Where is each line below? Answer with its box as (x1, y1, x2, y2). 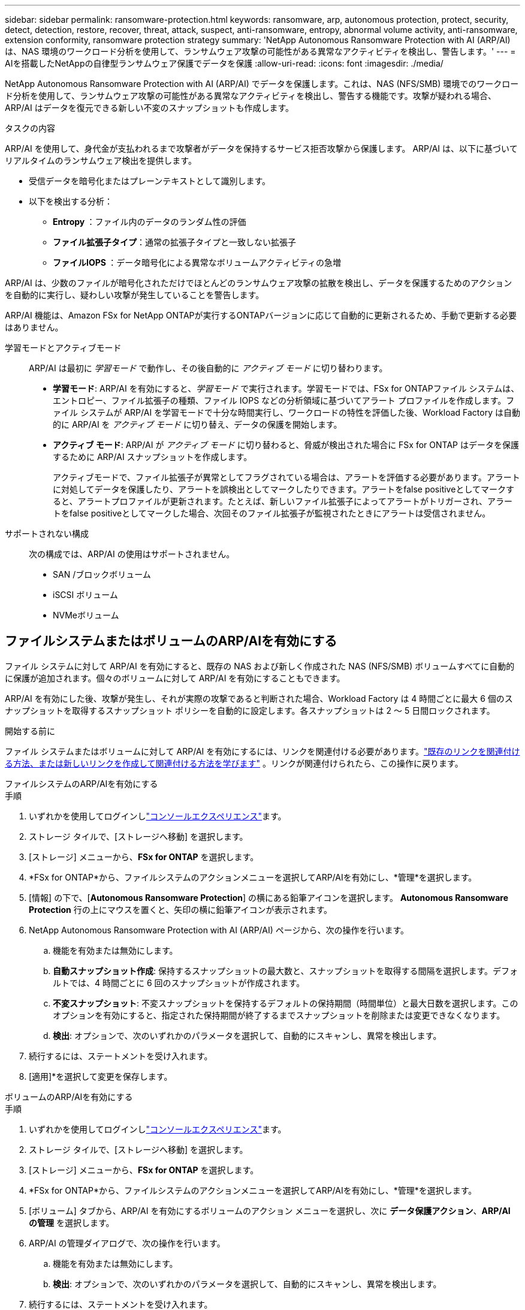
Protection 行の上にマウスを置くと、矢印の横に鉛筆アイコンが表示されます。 (29, 904, 333, 915)
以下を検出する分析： (29, 196, 113, 206)
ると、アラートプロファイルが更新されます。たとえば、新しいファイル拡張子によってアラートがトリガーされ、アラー (53, 496, 513, 506)
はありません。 (5, 322, 64, 332)
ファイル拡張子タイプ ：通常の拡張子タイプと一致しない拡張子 (53, 237, 296, 247)
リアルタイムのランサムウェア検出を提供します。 (5, 155, 197, 166)
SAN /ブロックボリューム (53, 569, 151, 579)
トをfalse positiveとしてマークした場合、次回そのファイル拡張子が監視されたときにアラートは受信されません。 (53, 508, 491, 518)
